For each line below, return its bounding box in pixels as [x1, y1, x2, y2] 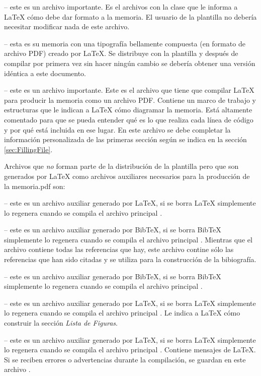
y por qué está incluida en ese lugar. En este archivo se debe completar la [4, 124, 231, 135]
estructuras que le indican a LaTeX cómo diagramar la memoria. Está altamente [4, 104, 252, 115]
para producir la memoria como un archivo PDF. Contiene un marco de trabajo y [4, 94, 256, 105]
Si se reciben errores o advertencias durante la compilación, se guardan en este [4, 354, 246, 364]
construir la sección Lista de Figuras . [4, 318, 118, 328]
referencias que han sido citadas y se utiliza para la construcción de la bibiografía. [4, 254, 256, 265]
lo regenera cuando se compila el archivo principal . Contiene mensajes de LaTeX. [4, 344, 256, 355]
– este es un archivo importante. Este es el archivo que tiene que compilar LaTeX [4, 85, 254, 95]
